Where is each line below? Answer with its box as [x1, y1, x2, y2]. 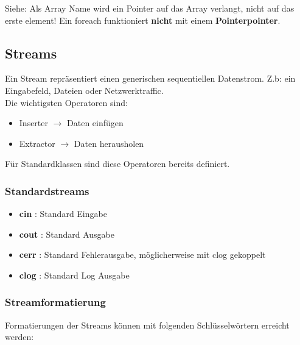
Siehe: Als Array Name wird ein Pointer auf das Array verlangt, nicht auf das [5, 2, 295, 14]
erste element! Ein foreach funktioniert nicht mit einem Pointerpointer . [5, 13, 281, 26]
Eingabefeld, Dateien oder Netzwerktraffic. [5, 84, 164, 96]
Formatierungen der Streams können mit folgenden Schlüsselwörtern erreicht [5, 318, 290, 331]
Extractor [19, 137, 55, 149]
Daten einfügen [67, 116, 124, 129]
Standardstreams [5, 183, 89, 198]
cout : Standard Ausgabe [19, 227, 114, 240]
